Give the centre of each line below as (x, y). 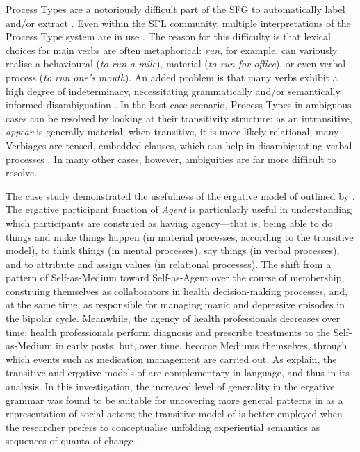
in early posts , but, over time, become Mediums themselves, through (202, 345)
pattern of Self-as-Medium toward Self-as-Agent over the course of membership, (175, 277)
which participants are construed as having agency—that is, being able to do (169, 223)
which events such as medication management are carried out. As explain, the (171, 359)
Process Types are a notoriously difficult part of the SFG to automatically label (175, 9)
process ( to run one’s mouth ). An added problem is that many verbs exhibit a (172, 77)
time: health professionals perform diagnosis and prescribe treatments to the (168, 332)
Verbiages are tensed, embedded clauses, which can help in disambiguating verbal (179, 145)
